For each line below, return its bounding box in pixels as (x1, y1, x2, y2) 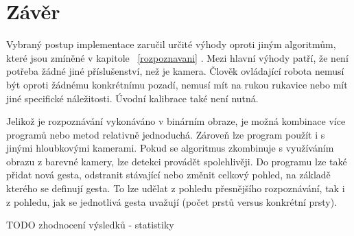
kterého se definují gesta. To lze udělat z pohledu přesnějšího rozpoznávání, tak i (6, 181, 345, 196)
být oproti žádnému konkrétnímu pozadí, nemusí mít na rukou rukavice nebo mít (6, 77, 348, 91)
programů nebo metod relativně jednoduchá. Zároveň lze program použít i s (6, 127, 325, 141)
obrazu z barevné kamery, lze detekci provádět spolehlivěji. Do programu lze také (6, 154, 347, 168)
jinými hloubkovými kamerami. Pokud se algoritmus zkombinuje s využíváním (6, 141, 334, 155)
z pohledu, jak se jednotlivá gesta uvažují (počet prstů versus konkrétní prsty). (6, 194, 338, 209)
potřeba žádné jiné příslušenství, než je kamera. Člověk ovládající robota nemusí (6, 64, 344, 78)
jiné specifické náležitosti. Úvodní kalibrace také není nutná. (6, 91, 259, 105)
